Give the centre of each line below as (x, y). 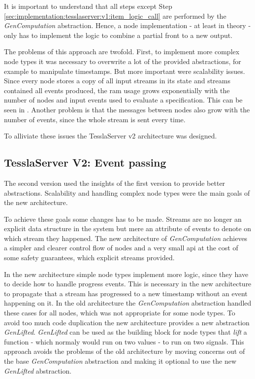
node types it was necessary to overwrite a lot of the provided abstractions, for (123, 61)
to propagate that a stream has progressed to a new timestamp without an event (126, 293)
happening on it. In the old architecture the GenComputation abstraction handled (128, 303)
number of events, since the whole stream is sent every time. (95, 119)
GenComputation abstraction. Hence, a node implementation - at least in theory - (127, 25)
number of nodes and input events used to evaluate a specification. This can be (123, 100)
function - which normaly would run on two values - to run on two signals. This (124, 341)
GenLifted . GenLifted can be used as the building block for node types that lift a (126, 332)
